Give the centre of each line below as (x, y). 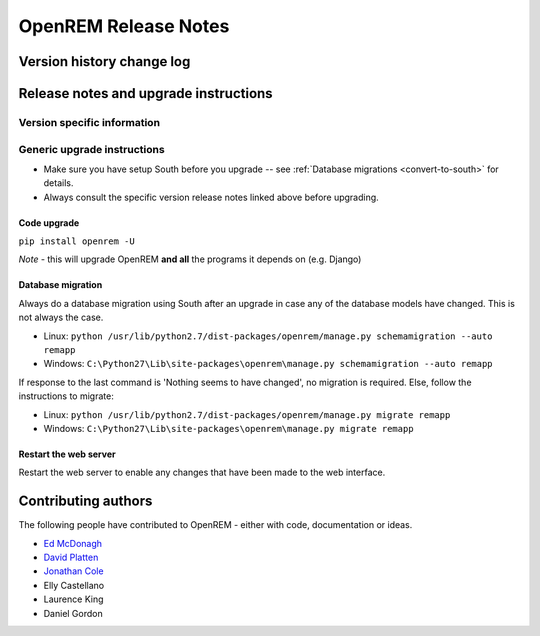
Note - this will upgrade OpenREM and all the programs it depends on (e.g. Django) (190, 259)
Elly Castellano (74, 585)
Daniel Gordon (73, 613)
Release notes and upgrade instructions (146, 93)
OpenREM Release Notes (124, 26)
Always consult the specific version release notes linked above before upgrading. (211, 197)
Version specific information (89, 122)
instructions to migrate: (66, 396)
